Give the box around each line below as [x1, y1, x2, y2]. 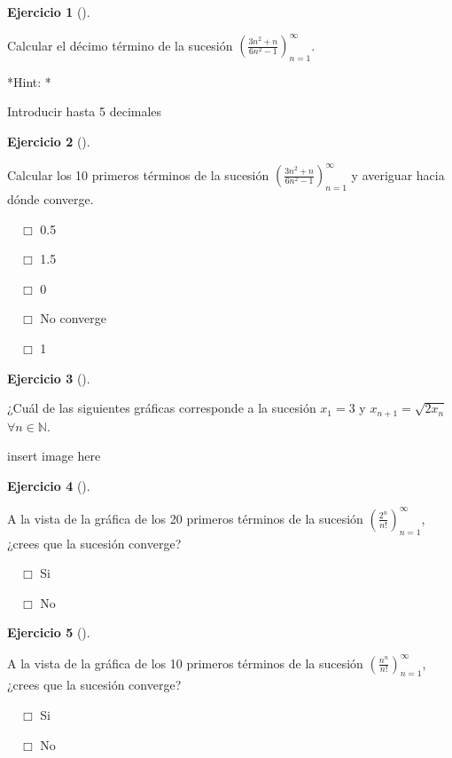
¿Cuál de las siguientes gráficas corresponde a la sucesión [7, 399, 316, 417]
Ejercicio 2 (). [7, 132, 90, 151]
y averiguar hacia [351, 165, 445, 184]
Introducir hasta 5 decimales [7, 102, 162, 121]
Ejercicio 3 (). [7, 368, 90, 387]
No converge [40, 309, 107, 328]
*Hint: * [7, 72, 51, 91]
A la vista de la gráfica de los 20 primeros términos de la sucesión [7, 509, 363, 527]
